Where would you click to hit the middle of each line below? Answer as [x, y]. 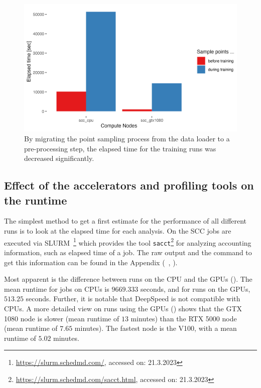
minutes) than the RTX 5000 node [184, 318]
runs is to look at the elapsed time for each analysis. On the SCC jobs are [118, 231]
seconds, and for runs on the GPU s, [195, 288]
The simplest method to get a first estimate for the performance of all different [125, 221]
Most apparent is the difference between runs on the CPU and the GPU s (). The [128, 279]
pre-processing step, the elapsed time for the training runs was [120, 148]
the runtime [36, 200]
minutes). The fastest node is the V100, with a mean [156, 328]
